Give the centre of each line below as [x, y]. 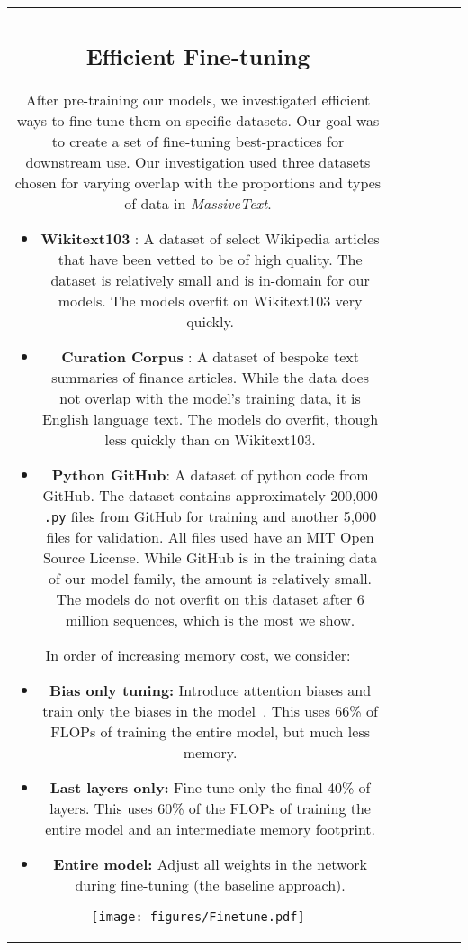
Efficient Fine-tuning [198, 55]
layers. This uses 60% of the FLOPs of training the [210, 808]
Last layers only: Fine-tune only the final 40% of [210, 787]
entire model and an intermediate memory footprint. [211, 828]
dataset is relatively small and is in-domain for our [210, 279]
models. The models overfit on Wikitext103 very [210, 300]
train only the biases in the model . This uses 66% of [210, 710]
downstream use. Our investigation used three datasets [198, 161]
